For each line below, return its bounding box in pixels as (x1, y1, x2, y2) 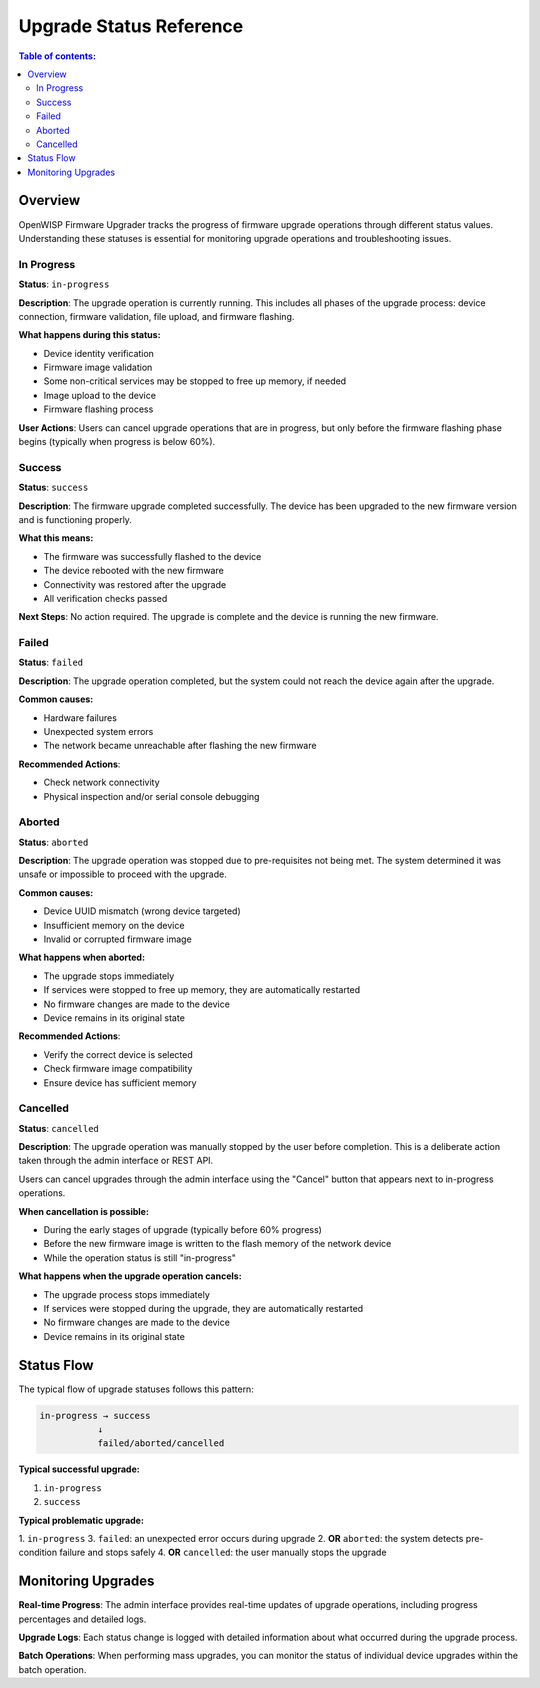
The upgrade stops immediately (43, 970, 175, 982)
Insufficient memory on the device (43, 919, 185, 931)
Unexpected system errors (43, 725, 154, 737)
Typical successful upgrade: (18, 1463, 140, 1475)
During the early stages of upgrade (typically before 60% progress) (43, 1224, 322, 1236)
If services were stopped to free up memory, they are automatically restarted (43, 984, 361, 996)
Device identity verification (43, 347, 155, 359)
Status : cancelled (18, 1122, 100, 1134)
